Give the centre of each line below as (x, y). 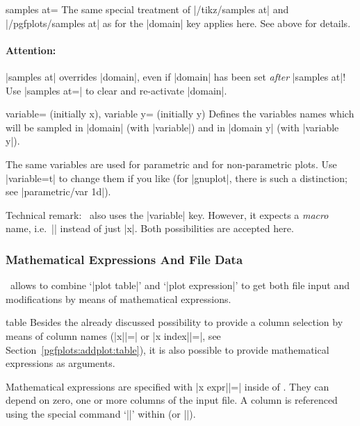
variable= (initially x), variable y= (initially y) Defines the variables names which (180, 114)
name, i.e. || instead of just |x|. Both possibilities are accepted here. (150, 228)
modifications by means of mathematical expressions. (118, 298)
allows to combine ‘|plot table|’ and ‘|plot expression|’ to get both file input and (180, 285)
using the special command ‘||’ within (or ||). (101, 413)
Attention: (31, 50)
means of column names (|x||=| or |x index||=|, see (113, 335)
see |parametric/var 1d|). (58, 191)
